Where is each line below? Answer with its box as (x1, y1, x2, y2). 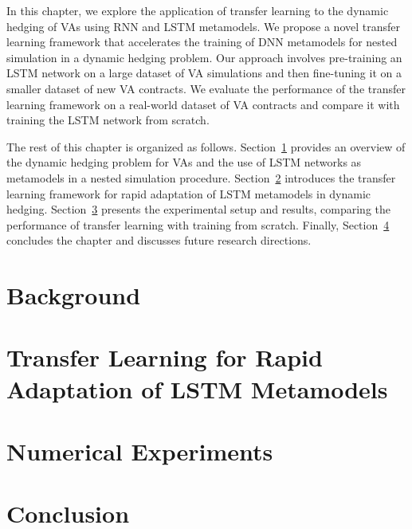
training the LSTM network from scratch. (6, 112, 210, 128)
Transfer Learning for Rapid (6, 341, 323, 374)
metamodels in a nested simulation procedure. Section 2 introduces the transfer (6, 169, 396, 186)
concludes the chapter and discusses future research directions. (6, 232, 312, 249)
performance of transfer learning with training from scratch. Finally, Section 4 (6, 216, 390, 233)
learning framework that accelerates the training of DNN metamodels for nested (6, 33, 398, 50)
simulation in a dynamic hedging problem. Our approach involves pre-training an (6, 49, 402, 65)
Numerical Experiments (6, 435, 273, 468)
